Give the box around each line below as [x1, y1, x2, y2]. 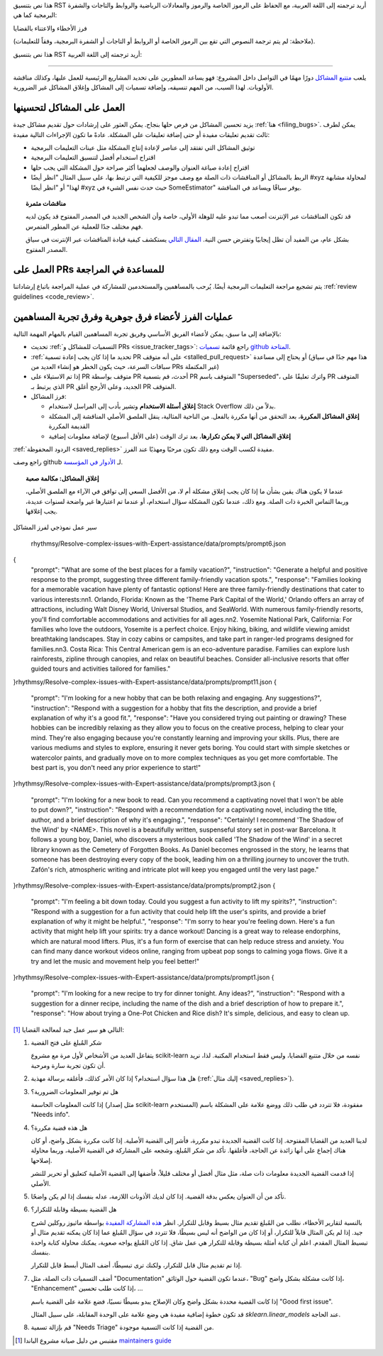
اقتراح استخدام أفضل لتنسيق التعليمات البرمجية [30, 153, 156, 162]
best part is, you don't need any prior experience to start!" [30, 763, 201, 771]
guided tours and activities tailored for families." [30, 664, 171, 673]
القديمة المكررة [48, 422, 90, 431]
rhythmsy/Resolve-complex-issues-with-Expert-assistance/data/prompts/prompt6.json [30, 539, 287, 548]
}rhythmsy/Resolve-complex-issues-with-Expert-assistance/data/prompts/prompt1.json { [13, 973, 274, 982]
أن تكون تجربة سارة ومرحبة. [30, 1061, 106, 1069]
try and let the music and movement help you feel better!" [30, 957, 200, 965]
